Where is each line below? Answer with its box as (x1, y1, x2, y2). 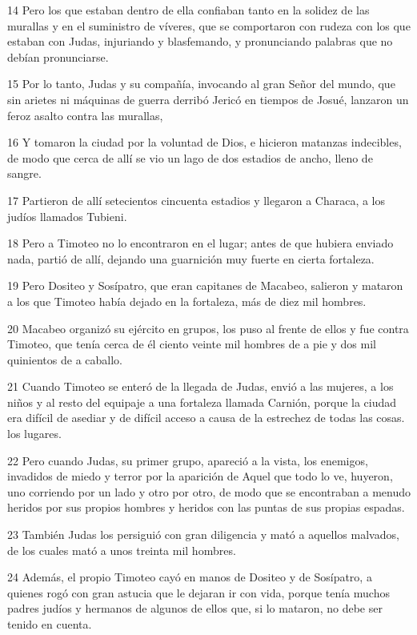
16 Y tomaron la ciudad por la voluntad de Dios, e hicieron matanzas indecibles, (7, 134, 402, 151)
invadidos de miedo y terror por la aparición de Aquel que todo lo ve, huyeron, (7, 468, 393, 484)
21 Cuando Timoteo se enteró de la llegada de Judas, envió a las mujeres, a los (7, 378, 394, 395)
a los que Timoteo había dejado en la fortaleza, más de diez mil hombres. (7, 292, 367, 309)
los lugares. (7, 425, 62, 442)
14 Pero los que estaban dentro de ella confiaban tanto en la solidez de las (7, 2, 370, 18)
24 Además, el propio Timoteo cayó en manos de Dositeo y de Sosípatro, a (7, 569, 372, 585)
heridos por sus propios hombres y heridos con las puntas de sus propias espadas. (7, 499, 405, 516)
